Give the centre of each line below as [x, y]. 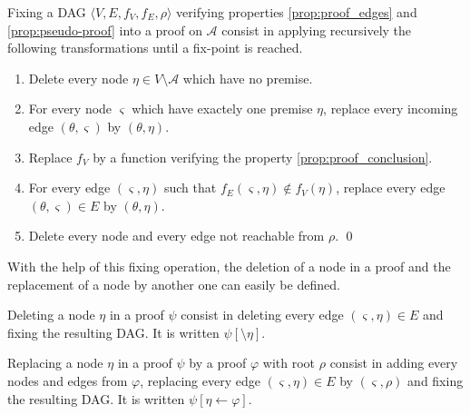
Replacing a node [55, 363]
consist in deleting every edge [262, 315]
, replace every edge [391, 188]
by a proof [218, 363]
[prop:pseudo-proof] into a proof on [105, 30]
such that [190, 188]
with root [289, 363]
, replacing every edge [200, 380]
